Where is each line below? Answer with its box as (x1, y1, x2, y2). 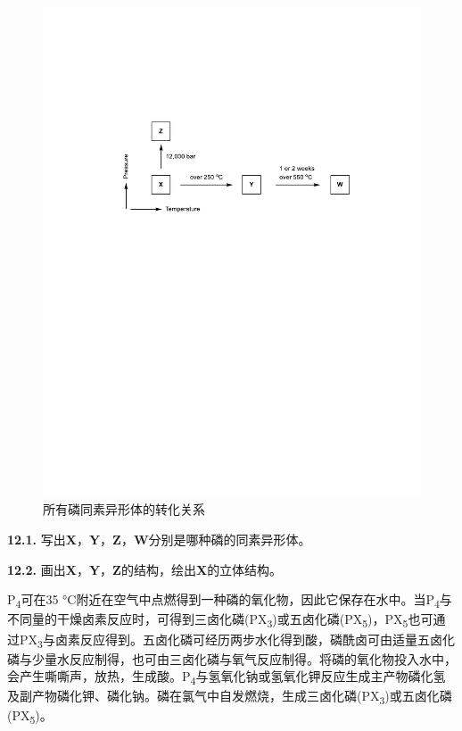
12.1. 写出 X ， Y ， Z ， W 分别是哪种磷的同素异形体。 (7, 530, 311, 549)
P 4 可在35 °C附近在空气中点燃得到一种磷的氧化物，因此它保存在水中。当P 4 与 (7, 590, 452, 611)
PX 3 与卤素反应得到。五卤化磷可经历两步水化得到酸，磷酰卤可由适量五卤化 (19, 629, 455, 651)
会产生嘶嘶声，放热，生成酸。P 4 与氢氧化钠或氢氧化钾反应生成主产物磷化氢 (7, 667, 446, 688)
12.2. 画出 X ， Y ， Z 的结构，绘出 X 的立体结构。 (7, 560, 283, 578)
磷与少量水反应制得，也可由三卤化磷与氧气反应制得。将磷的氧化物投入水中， (7, 649, 457, 668)
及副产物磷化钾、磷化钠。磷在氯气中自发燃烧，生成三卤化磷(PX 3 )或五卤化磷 (7, 686, 452, 708)
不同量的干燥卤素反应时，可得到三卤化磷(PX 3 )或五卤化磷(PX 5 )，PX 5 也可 (7, 610, 433, 631)
